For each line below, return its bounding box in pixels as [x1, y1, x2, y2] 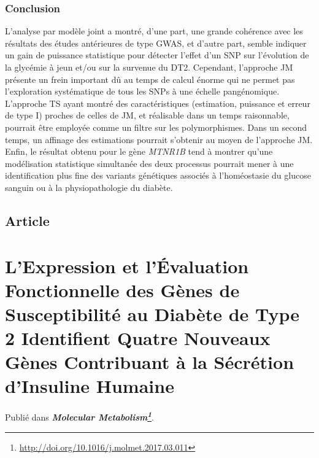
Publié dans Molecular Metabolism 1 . [5, 409, 154, 424]
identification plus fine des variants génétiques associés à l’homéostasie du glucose [5, 169, 311, 182]
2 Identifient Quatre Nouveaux [5, 325, 271, 351]
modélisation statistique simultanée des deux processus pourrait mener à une [5, 157, 294, 169]
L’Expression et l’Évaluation [5, 253, 249, 278]
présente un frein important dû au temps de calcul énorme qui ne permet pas [5, 72, 295, 85]
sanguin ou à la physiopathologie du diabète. [5, 180, 173, 193]
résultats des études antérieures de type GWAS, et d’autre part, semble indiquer [5, 36, 307, 49]
